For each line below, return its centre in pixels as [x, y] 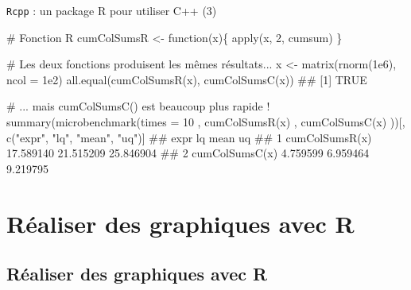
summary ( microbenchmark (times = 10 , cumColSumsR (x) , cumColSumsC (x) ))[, [206, 122]
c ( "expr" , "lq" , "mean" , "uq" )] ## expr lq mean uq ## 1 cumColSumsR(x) [189, 137]
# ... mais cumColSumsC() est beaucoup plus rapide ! [138, 106]
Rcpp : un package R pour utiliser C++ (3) [112, 10]
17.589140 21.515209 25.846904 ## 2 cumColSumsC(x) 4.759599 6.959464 [188, 153]
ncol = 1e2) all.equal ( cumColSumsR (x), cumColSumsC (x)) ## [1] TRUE [187, 79]
